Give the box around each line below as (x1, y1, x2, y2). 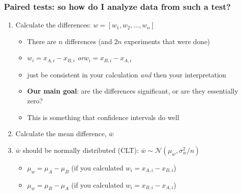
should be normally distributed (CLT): (23, 145, 139, 155)
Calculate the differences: (15, 20, 91, 30)
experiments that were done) (124, 36, 210, 46)
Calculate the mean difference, (15, 128, 107, 139)
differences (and (65, 36, 112, 46)
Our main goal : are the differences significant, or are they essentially (27, 86, 239, 96)
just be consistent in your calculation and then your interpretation (27, 69, 226, 79)
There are (27, 36, 56, 46)
